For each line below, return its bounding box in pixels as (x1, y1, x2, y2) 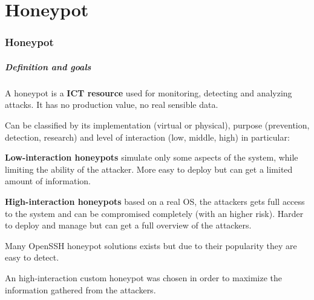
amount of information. (5, 175, 91, 187)
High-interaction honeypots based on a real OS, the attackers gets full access (5, 195, 305, 207)
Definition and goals (5, 60, 91, 73)
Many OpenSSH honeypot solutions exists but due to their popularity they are (5, 239, 297, 252)
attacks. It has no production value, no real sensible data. (5, 98, 218, 111)
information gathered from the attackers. (5, 283, 156, 296)
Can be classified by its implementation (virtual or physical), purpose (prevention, (5, 118, 310, 131)
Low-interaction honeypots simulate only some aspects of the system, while (5, 151, 298, 164)
